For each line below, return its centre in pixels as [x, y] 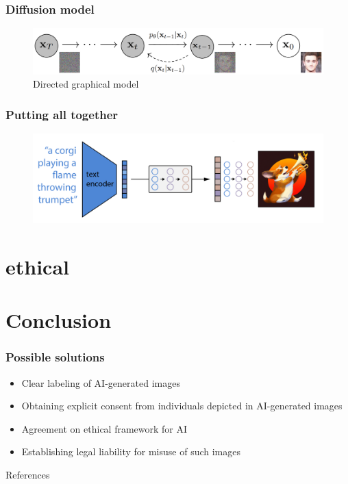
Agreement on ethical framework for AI [104, 428]
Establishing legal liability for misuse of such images [131, 451]
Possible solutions [55, 357]
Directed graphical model [86, 84]
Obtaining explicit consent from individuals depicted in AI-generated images [182, 406]
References [28, 474]
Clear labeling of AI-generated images [101, 382]
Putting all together [62, 114]
